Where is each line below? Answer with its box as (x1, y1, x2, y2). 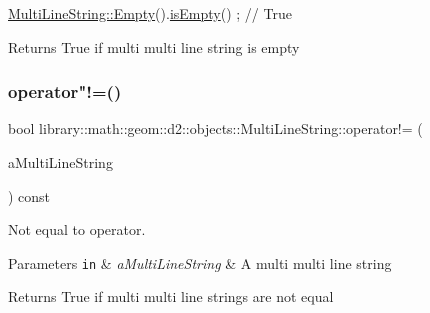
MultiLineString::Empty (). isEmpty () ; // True (8, 3, 292, 23)
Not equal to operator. (8, 219, 146, 240)
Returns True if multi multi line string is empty (8, 36, 300, 57)
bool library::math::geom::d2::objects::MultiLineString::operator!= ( (8, 118, 423, 139)
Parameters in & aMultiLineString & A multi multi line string (8, 252, 392, 273)
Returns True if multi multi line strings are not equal (8, 286, 334, 307)
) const (8, 185, 51, 206)
